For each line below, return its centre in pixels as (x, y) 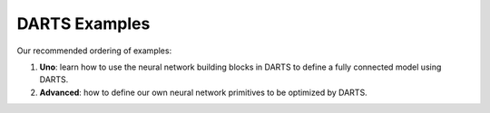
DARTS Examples (83, 24)
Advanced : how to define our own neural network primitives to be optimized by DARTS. (203, 92)
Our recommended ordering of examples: (94, 51)
